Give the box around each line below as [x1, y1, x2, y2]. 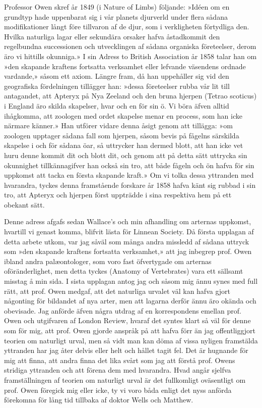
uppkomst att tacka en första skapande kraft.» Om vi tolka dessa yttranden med [4, 170, 254, 180]
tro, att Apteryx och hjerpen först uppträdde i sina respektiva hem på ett [4, 189, 232, 200]
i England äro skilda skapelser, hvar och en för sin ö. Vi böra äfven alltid [4, 100, 229, 111]
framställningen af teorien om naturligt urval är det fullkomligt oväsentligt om [4, 374, 246, 385]
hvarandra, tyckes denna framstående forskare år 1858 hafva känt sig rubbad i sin [4, 179, 256, 190]
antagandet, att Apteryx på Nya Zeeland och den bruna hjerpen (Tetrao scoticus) [4, 90, 257, 101]
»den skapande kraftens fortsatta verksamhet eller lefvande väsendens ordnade [4, 61, 246, 71]
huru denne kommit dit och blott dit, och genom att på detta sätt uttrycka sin [4, 149, 247, 160]
